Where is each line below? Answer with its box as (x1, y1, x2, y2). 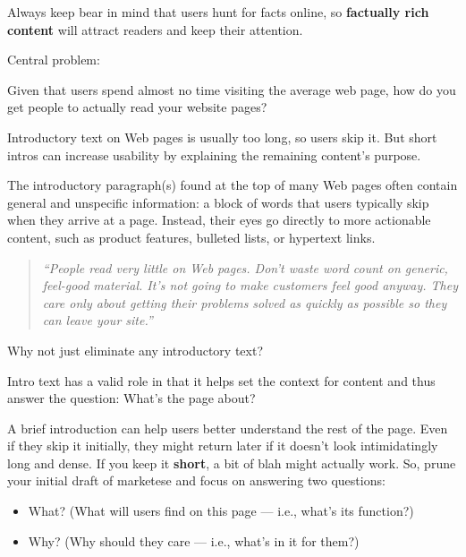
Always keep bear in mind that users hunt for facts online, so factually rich (7, 3, 429, 21)
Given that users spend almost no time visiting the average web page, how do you (7, 80, 456, 99)
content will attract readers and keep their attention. (7, 20, 303, 39)
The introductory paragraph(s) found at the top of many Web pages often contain (7, 176, 458, 194)
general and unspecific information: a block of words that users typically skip (7, 193, 429, 211)
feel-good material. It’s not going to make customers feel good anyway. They (42, 276, 458, 295)
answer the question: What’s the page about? (7, 389, 256, 407)
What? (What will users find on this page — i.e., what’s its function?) (28, 501, 414, 520)
